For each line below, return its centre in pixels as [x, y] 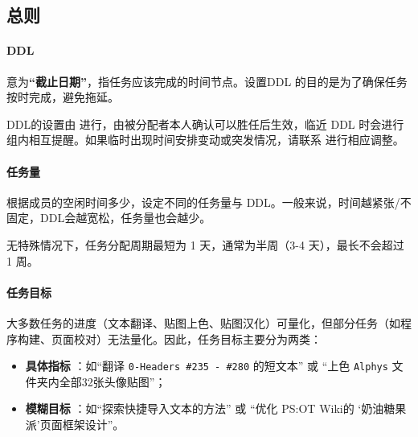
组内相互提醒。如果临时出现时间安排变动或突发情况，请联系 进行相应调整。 [205, 140]
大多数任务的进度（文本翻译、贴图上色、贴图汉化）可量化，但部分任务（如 [203, 322]
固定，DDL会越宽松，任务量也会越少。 [109, 218]
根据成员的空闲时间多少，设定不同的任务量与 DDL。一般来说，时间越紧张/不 [209, 202]
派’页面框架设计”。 [75, 424]
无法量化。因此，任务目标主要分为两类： [214, 338]
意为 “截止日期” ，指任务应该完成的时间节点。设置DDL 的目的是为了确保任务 [207, 81]
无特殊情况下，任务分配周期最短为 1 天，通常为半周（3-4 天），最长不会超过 [205, 244]
